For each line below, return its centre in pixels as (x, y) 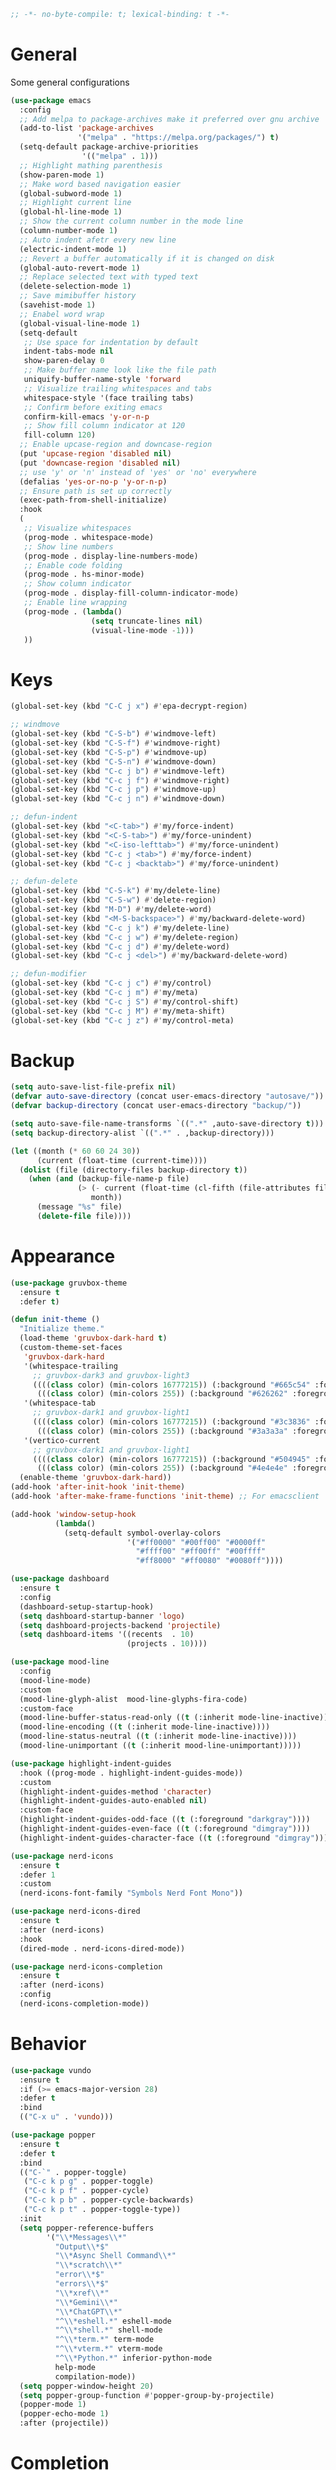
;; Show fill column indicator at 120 (104, 426)
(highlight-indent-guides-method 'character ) (116, 1791)
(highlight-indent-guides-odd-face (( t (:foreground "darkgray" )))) (165, 1820)
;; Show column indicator (77, 584)
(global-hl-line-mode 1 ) (71, 212)
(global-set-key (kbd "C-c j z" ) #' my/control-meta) (122, 1020)
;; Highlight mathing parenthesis (91, 165)
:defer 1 (37, 1875)
